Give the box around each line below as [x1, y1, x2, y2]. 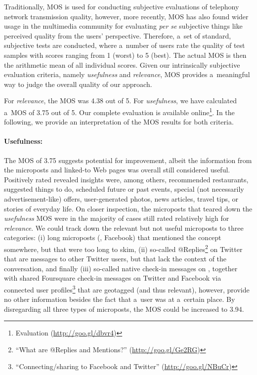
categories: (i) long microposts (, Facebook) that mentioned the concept [4, 232, 221, 243]
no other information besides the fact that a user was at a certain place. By [4, 294, 235, 304]
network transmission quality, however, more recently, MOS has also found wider [4, 11, 249, 21]
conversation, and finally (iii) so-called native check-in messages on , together [4, 263, 238, 273]
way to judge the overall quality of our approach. [4, 79, 152, 89]
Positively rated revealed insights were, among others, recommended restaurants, [4, 174, 249, 184]
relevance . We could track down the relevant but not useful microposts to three [4, 222, 244, 233]
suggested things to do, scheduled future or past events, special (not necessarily [4, 184, 244, 194]
